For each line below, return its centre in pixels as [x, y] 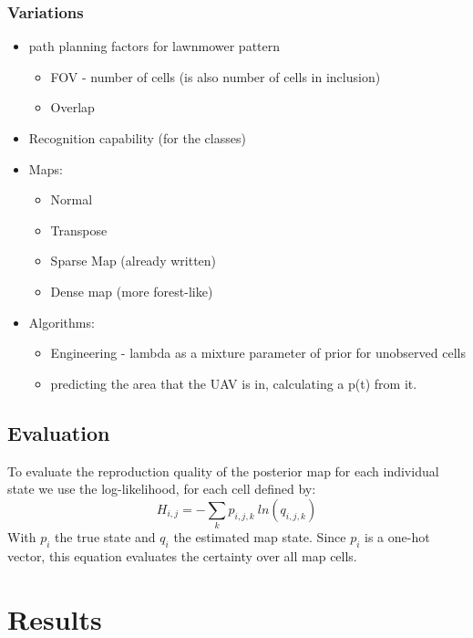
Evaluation [59, 432]
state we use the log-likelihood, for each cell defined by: [162, 489]
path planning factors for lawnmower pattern [154, 46]
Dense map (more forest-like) [132, 291]
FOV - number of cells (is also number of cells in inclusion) [216, 76]
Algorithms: [62, 322]
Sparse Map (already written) [134, 261]
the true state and [105, 537]
